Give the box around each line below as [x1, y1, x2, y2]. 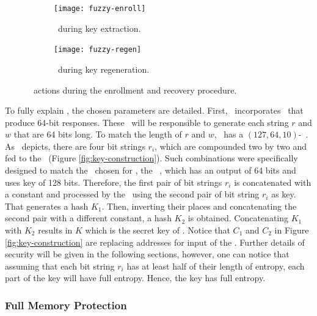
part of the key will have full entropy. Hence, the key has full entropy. [5, 271, 266, 284]
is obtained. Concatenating [188, 211, 289, 224]
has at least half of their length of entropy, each [126, 259, 305, 272]
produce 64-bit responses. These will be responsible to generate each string [5, 116, 289, 128]
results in [38, 224, 73, 237]
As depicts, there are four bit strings [5, 139, 145, 152]
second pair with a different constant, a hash [5, 211, 172, 224]
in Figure [274, 224, 309, 237]
